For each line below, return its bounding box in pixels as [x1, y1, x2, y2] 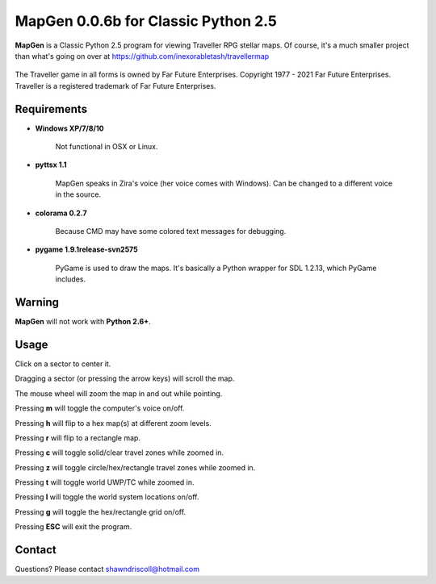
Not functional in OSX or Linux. [55, 142, 158, 152]
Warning [15, 295, 60, 309]
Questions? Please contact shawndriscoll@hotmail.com [15, 565, 199, 574]
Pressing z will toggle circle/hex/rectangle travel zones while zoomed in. [15, 462, 256, 472]
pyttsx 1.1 [35, 160, 68, 169]
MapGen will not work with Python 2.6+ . [15, 317, 151, 327]
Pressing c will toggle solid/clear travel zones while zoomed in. [15, 448, 224, 457]
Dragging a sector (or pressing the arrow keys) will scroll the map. [15, 373, 235, 383]
